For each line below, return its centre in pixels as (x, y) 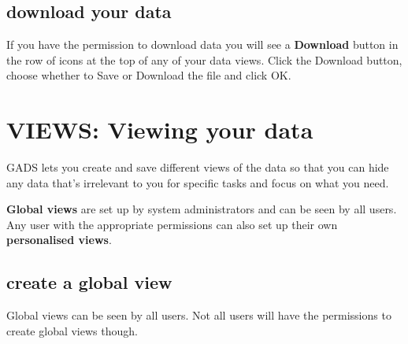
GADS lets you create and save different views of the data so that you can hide (198, 167)
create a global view (89, 282)
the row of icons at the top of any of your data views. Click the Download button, (204, 59)
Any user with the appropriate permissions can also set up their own (172, 224)
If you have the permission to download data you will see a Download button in (202, 44)
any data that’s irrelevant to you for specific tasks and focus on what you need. (198, 182)
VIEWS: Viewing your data (160, 129)
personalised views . (59, 240)
